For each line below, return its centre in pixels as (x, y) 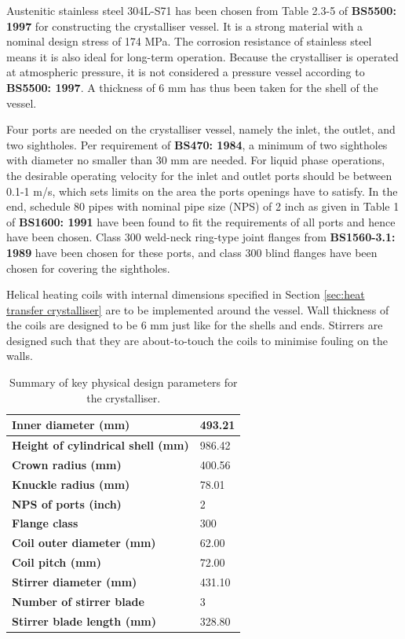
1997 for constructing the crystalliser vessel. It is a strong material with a (185, 26)
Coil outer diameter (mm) (84, 543)
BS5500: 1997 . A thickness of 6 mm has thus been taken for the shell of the (192, 87)
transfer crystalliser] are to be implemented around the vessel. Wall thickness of (198, 309)
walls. (20, 356)
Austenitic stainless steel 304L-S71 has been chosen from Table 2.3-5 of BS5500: (201, 10)
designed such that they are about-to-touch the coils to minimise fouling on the (197, 340)
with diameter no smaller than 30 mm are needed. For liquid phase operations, (196, 160)
